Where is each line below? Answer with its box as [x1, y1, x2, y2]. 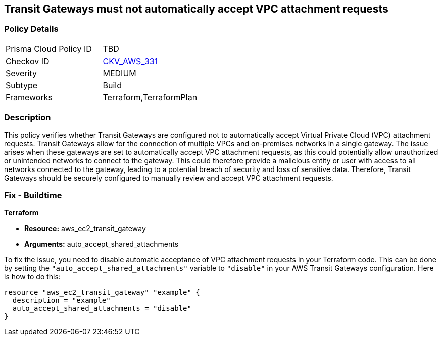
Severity [6, 68, 37, 78]
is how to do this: [4, 272, 61, 281]
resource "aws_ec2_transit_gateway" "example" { [4, 288, 200, 297]
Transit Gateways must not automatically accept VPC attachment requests [4, 3, 388, 15]
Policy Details [4, 24, 59, 34]
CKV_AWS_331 [103, 55, 158, 66]
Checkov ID [6, 55, 50, 66]
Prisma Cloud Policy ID [6, 43, 92, 54]
